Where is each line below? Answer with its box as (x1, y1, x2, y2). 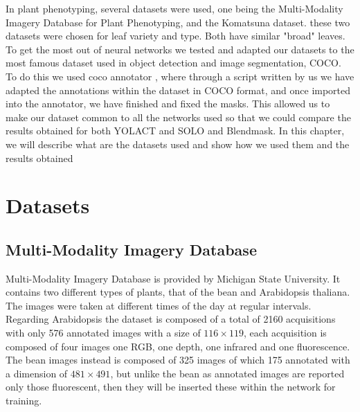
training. (6, 393, 42, 408)
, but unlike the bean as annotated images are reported (110, 366, 345, 380)
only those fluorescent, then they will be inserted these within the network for (6, 379, 336, 394)
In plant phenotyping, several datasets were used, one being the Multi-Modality (6, 1, 343, 15)
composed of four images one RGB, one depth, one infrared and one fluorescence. (6, 339, 350, 353)
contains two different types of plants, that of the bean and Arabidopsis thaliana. (6, 285, 350, 299)
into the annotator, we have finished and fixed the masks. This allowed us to (6, 96, 330, 111)
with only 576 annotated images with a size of (6, 325, 201, 340)
